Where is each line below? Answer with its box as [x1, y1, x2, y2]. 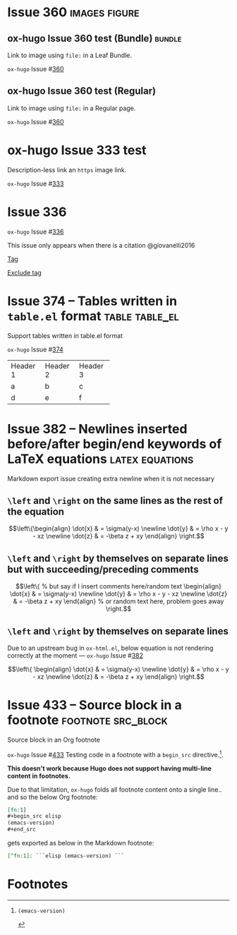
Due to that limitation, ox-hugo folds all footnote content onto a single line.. [7, 785, 222, 794]
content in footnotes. [7, 771, 71, 780]
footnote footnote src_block [7, 712, 168, 728]
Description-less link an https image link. [7, 165, 127, 174]
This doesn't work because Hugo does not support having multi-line [7, 764, 212, 773]
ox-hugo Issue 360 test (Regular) [7, 85, 157, 97]
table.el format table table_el [7, 308, 180, 324]
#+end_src [7, 826, 37, 833]
